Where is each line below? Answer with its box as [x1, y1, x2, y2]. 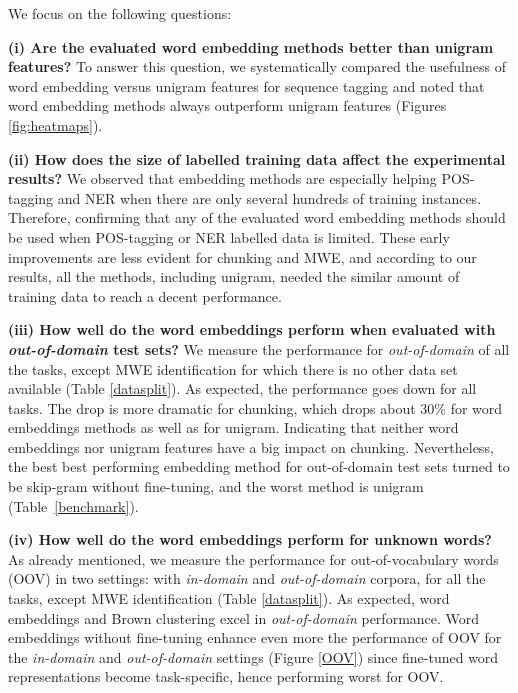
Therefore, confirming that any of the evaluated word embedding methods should [8, 207, 506, 228]
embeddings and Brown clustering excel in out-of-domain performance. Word [8, 607, 480, 628]
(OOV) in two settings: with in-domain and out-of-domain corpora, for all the [8, 568, 486, 589]
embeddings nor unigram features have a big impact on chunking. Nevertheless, [8, 436, 494, 457]
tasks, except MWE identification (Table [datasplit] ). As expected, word [8, 588, 450, 609]
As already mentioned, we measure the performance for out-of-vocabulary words [8, 548, 499, 569]
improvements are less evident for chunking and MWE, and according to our [8, 246, 477, 267]
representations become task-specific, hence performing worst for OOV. [8, 666, 444, 687]
